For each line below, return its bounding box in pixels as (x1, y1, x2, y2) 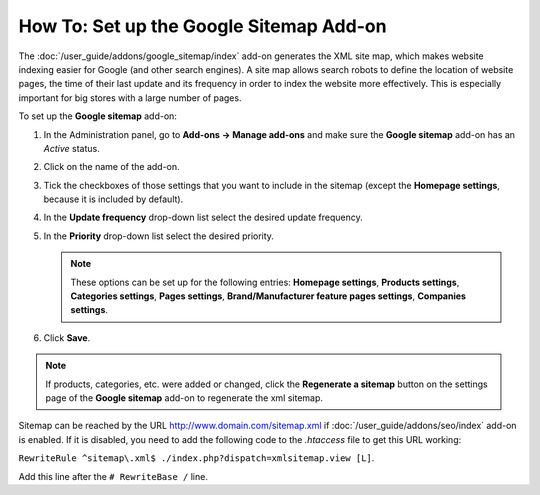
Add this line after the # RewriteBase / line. (18, 470, 209, 482)
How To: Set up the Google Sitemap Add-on (18, 15, 387, 37)
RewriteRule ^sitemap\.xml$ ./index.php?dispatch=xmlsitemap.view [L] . (18, 452, 375, 464)
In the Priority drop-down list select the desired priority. (43, 230, 275, 242)
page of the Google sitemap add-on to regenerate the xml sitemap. (45, 391, 324, 404)
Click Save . (43, 331, 91, 344)
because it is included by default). (43, 193, 184, 205)
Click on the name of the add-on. (43, 161, 180, 173)
